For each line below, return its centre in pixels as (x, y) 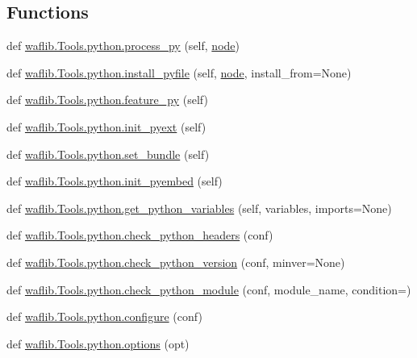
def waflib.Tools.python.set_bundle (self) (108, 154)
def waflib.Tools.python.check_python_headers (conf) (140, 235)
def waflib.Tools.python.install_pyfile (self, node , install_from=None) (179, 72)
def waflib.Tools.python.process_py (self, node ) (123, 46)
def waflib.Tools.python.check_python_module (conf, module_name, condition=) (209, 289)
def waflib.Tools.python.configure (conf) (104, 316)
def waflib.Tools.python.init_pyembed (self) (115, 181)
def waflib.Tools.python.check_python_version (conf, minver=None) (176, 262)
